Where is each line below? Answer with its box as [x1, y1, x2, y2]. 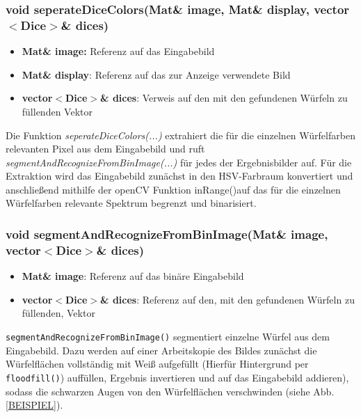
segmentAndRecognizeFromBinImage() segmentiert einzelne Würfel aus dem [6, 329, 330, 343]
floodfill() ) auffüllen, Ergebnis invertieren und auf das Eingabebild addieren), [6, 370, 349, 384]
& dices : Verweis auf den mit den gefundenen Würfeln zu [100, 91, 348, 105]
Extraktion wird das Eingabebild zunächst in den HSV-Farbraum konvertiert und [6, 168, 353, 183]
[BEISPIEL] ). [6, 398, 63, 412]
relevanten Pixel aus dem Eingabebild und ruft [6, 141, 205, 156]
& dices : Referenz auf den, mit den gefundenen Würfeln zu [100, 292, 355, 306]
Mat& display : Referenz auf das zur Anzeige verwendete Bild [22, 67, 291, 81]
